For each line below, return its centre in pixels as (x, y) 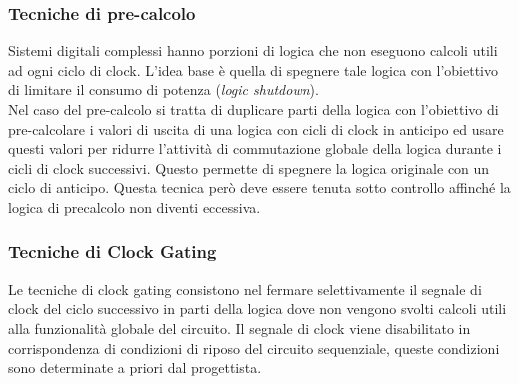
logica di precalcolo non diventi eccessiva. (134, 206)
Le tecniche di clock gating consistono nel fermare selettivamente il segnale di (245, 288)
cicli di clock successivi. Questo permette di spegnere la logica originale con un (249, 167)
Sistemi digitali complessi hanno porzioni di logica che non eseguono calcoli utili (253, 50)
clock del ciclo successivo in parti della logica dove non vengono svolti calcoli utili (257, 308)
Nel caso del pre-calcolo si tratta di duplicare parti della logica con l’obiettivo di (253, 109)
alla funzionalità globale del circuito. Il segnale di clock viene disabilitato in (239, 327)
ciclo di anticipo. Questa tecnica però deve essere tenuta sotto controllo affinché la (259, 187)
